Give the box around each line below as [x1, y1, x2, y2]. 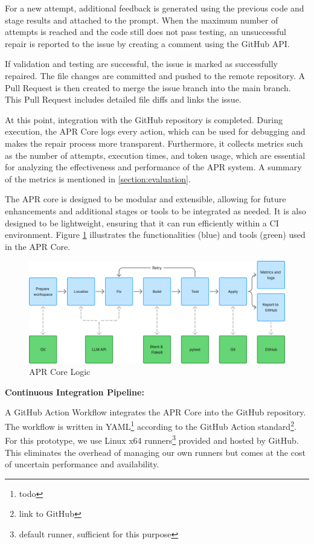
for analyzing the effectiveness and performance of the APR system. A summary [5, 161, 302, 173]
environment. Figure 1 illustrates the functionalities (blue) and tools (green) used [5, 228, 306, 241]
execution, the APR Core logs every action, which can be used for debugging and [5, 125, 306, 138]
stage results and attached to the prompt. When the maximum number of [5, 13, 278, 26]
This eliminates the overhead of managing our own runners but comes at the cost [5, 446, 306, 458]
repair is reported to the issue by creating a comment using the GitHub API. [5, 37, 290, 50]
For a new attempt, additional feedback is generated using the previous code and [5, 2, 304, 14]
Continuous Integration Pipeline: [5, 385, 144, 398]
